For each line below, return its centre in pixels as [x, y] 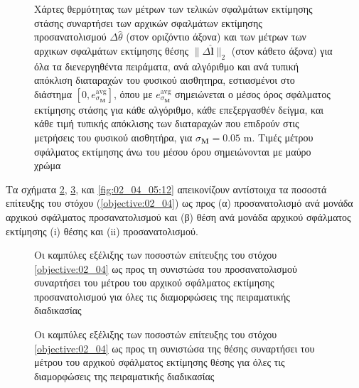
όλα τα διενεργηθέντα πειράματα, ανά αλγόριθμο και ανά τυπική [167, 66]
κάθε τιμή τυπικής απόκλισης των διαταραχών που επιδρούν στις [167, 123]
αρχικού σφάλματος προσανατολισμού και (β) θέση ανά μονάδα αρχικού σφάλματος [178, 216]
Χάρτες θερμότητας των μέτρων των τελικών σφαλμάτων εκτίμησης [173, 9]
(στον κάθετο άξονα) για [282, 50]
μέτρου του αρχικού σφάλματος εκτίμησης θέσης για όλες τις [160, 362]
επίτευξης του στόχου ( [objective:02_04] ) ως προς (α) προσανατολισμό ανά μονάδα [179, 203]
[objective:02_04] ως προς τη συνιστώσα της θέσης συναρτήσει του [175, 348]
